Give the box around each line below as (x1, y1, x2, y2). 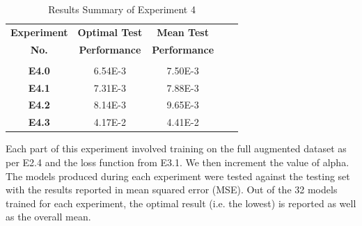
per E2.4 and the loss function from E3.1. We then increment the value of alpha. (6, 155, 349, 169)
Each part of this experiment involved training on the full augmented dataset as (6, 141, 347, 156)
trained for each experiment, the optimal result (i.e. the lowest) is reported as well (6, 195, 356, 210)
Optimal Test (77, 24, 143, 39)
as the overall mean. (6, 209, 91, 224)
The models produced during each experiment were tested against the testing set (6, 168, 350, 183)
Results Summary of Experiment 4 (48, 2, 196, 16)
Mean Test (157, 24, 209, 39)
